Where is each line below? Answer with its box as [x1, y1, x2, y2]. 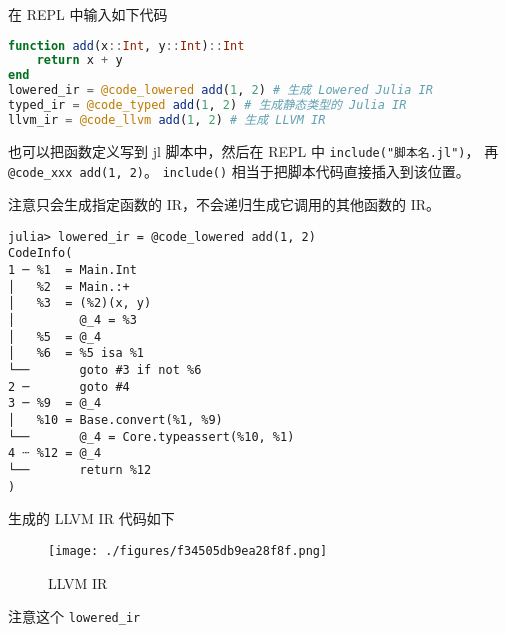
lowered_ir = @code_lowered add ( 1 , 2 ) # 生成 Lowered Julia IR [8, 83, 433, 98]
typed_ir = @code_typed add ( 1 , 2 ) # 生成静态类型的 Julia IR [8, 98, 407, 113]
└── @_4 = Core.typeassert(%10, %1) [8, 429, 295, 444]
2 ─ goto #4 [8, 379, 130, 394]
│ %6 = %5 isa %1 [8, 346, 145, 361]
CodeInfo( [8, 246, 73, 261]
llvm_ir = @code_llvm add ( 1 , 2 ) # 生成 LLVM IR [8, 112, 326, 127]
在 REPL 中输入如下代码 [8, 4, 168, 24]
